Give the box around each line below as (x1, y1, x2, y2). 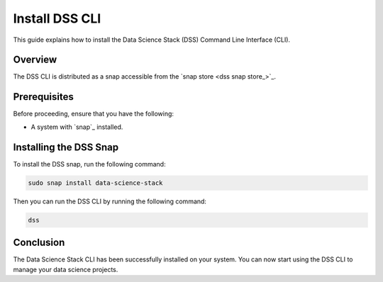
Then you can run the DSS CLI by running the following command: (13, 197, 207, 205)
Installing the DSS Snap (13, 141, 119, 153)
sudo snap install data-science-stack (28, 179, 163, 187)
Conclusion (13, 237, 65, 249)
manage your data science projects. (13, 265, 118, 273)
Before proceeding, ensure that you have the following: (13, 110, 174, 118)
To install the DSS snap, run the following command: (13, 159, 166, 168)
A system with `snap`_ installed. (30, 123, 123, 131)
